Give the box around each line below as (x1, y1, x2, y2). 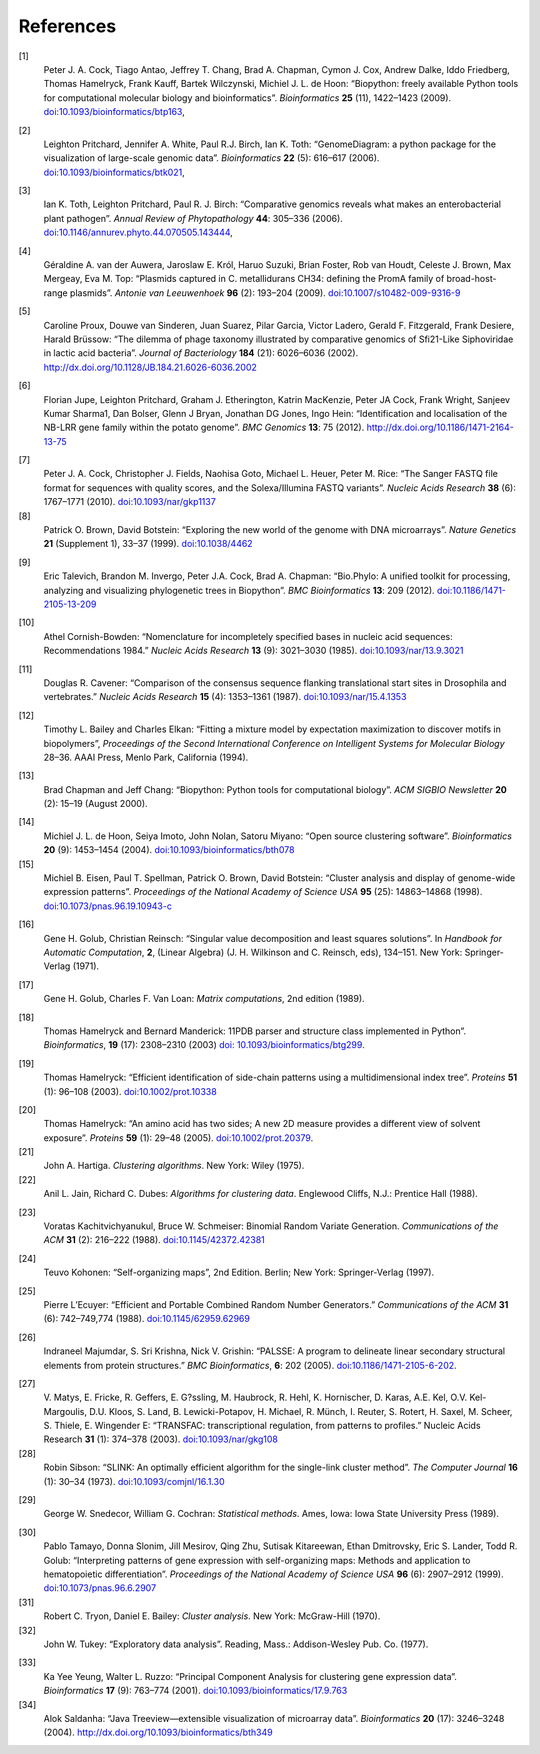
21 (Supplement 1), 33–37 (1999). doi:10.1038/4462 (43, 538, 254, 550)
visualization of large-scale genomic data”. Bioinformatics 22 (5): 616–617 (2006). (43, 152, 380, 164)
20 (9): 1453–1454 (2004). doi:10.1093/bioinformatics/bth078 (43, 844, 295, 856)
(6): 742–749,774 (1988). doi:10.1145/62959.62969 (43, 1313, 250, 1325)
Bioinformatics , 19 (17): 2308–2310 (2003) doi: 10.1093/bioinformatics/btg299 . (43, 1039, 365, 1051)
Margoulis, (43, 1405, 88, 1417)
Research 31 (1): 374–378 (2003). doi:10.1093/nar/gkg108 (43, 1433, 279, 1445)
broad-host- (446, 273, 497, 285)
